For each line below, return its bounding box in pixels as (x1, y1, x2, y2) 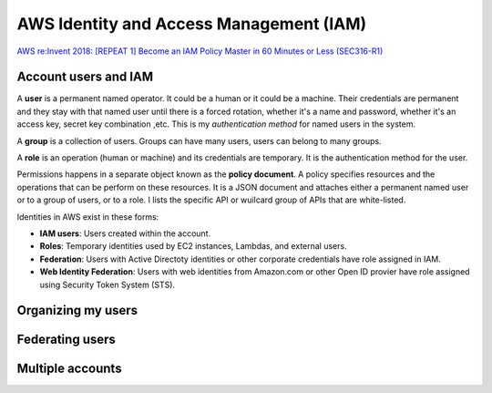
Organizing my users (16, 303, 138, 318)
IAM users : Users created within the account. (39, 228, 211, 239)
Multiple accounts (16, 361, 122, 377)
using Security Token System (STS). (39, 279, 176, 290)
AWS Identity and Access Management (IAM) (16, 14, 367, 34)
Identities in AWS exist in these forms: (16, 211, 159, 222)
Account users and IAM (16, 69, 154, 85)
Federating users (16, 332, 116, 347)
